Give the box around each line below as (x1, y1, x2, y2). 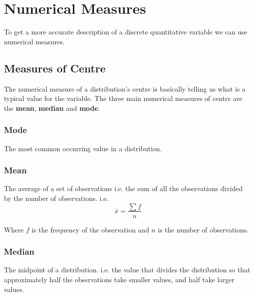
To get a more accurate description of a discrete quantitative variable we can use (4, 27, 248, 37)
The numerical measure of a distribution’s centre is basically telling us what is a (4, 83, 246, 94)
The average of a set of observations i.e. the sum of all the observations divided (4, 183, 243, 194)
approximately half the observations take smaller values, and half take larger (4, 274, 235, 284)
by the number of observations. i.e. (4, 193, 109, 203)
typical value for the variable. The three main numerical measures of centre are (4, 93, 243, 103)
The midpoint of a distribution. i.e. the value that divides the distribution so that (4, 264, 251, 275)
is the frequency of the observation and (32, 224, 149, 234)
